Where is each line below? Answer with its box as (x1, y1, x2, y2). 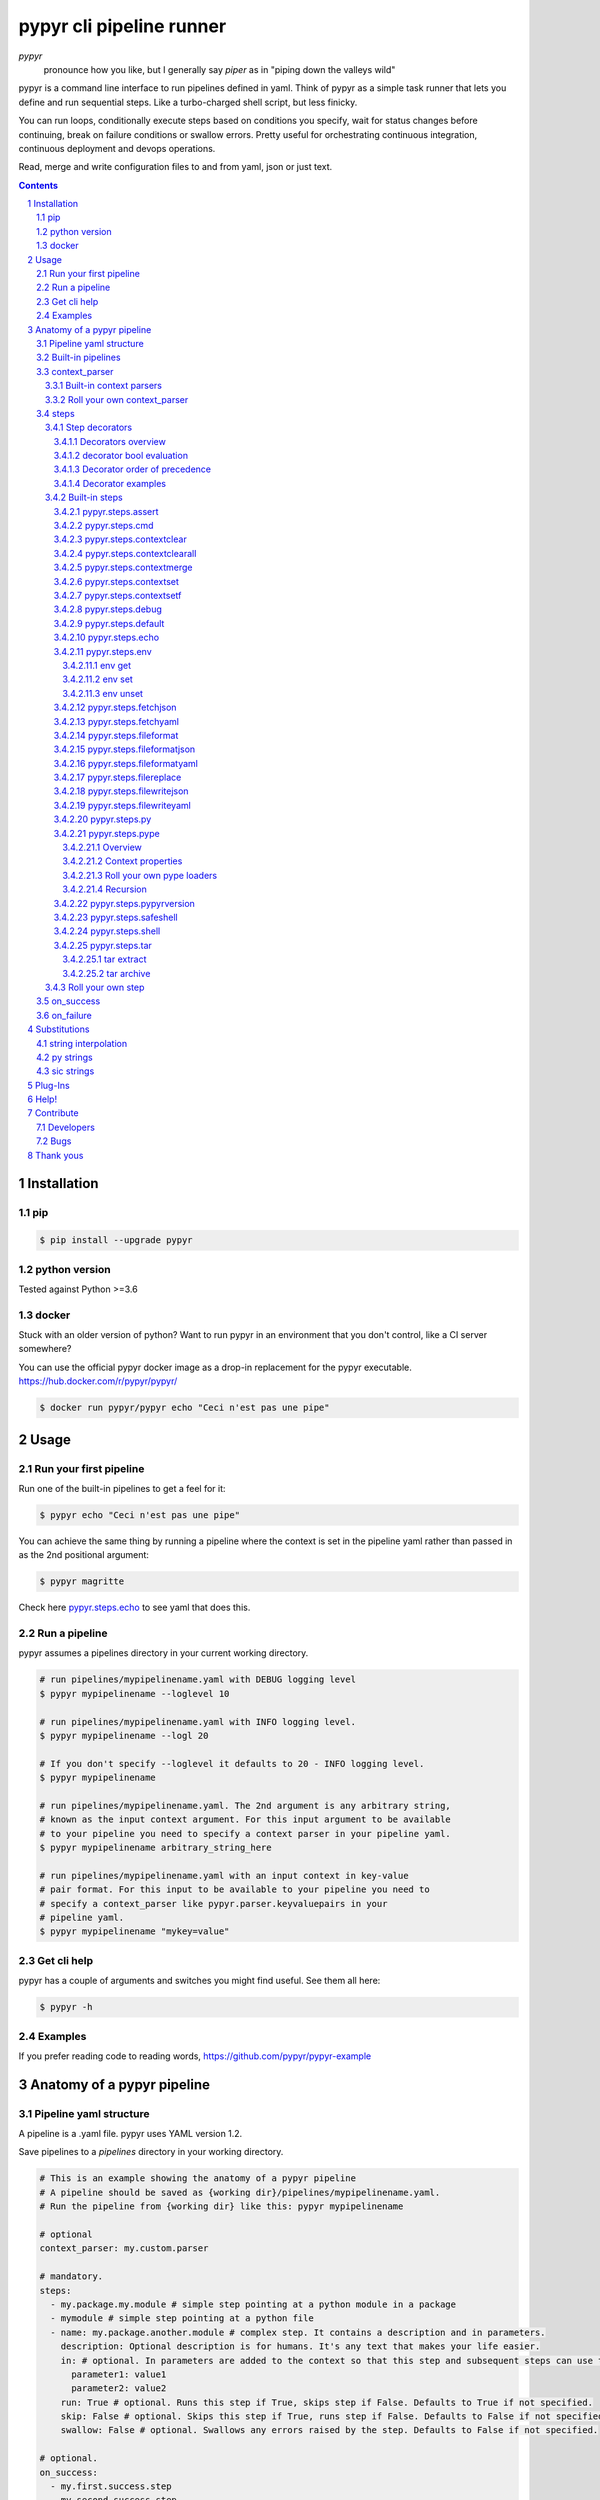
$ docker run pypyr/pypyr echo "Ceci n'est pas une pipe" (39, 1402, 330, 1414)
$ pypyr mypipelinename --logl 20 (39, 1730, 209, 1741)
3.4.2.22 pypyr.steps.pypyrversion (53, 897, 195, 909)
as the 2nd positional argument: (18, 1549, 150, 1561)
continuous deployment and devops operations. (18, 142, 216, 154)
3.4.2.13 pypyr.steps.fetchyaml (53, 715, 180, 727)
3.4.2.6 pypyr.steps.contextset (53, 575, 180, 587)
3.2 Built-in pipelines (36, 351, 121, 364)
